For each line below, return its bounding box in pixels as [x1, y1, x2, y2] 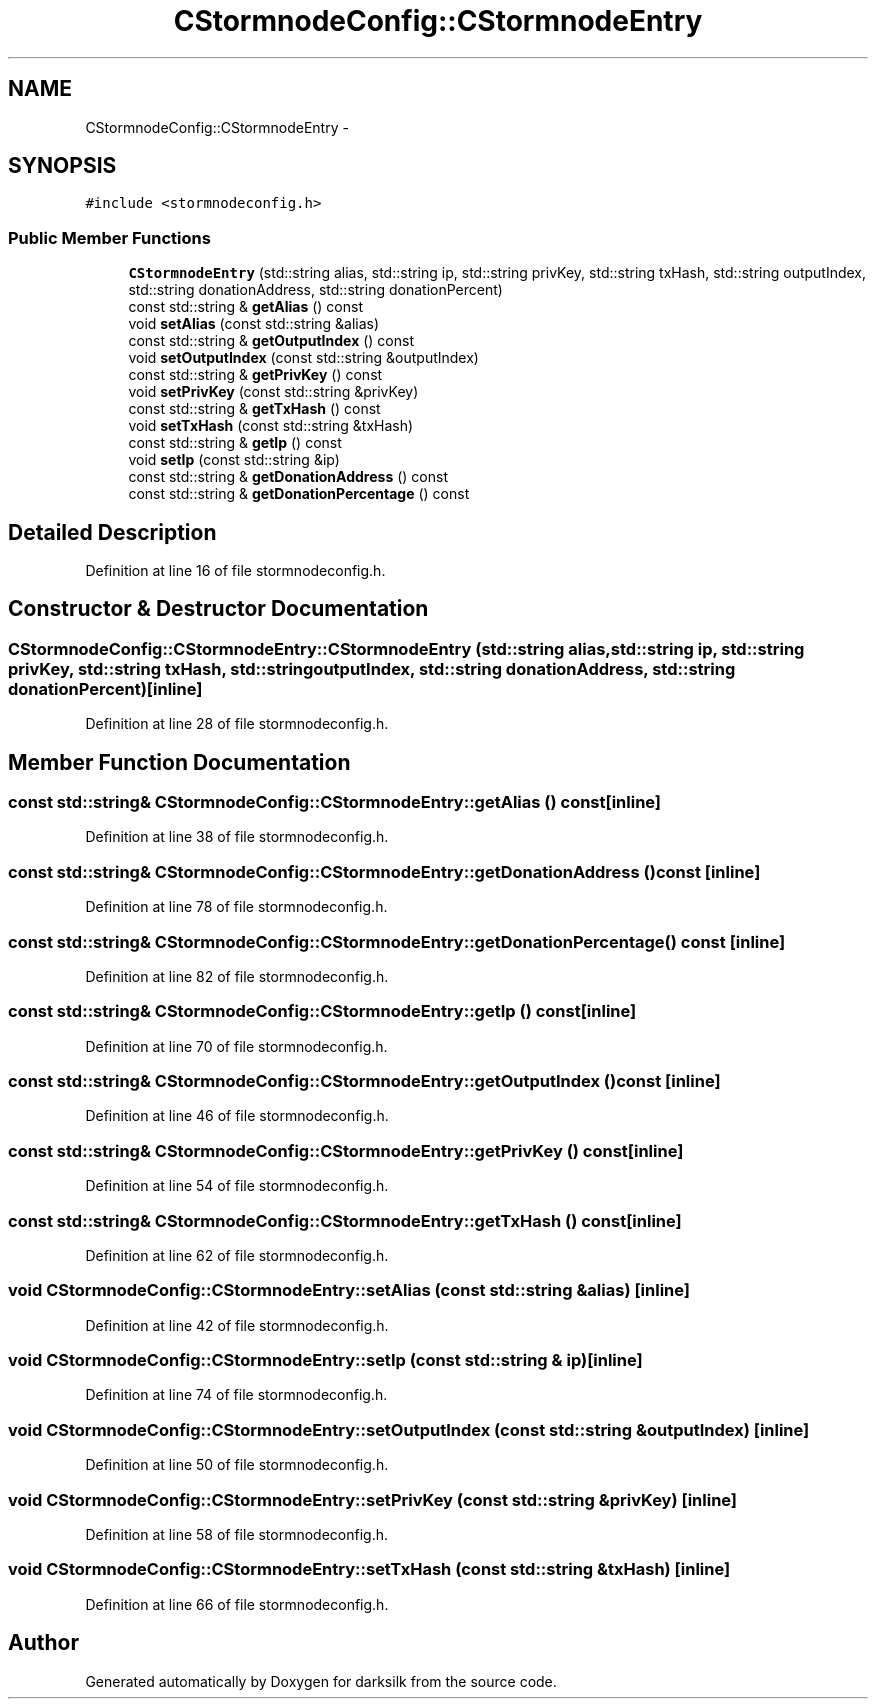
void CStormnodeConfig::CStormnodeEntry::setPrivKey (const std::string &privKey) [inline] [8, 1489, 738, 1510]
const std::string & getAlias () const [128, 298, 364, 316]
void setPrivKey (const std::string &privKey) [128, 383, 419, 401]
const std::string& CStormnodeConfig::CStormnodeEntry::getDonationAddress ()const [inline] [8, 861, 761, 882]
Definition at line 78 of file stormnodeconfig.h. [85, 898, 388, 916]
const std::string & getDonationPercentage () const [128, 485, 470, 503]
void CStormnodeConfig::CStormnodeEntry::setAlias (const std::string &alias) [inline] [8, 1280, 690, 1301]
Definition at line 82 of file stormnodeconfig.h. [85, 967, 389, 985]
